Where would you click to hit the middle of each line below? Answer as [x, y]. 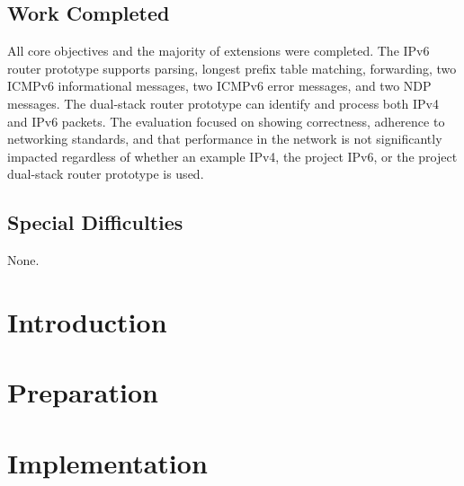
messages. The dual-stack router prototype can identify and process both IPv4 [223, 103]
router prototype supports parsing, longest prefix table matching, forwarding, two [232, 68]
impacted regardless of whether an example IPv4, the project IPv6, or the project [232, 156]
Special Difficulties [95, 222]
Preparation [83, 392]
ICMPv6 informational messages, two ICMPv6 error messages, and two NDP [219, 86]
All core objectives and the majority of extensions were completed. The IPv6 [219, 51]
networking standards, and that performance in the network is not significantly [225, 139]
